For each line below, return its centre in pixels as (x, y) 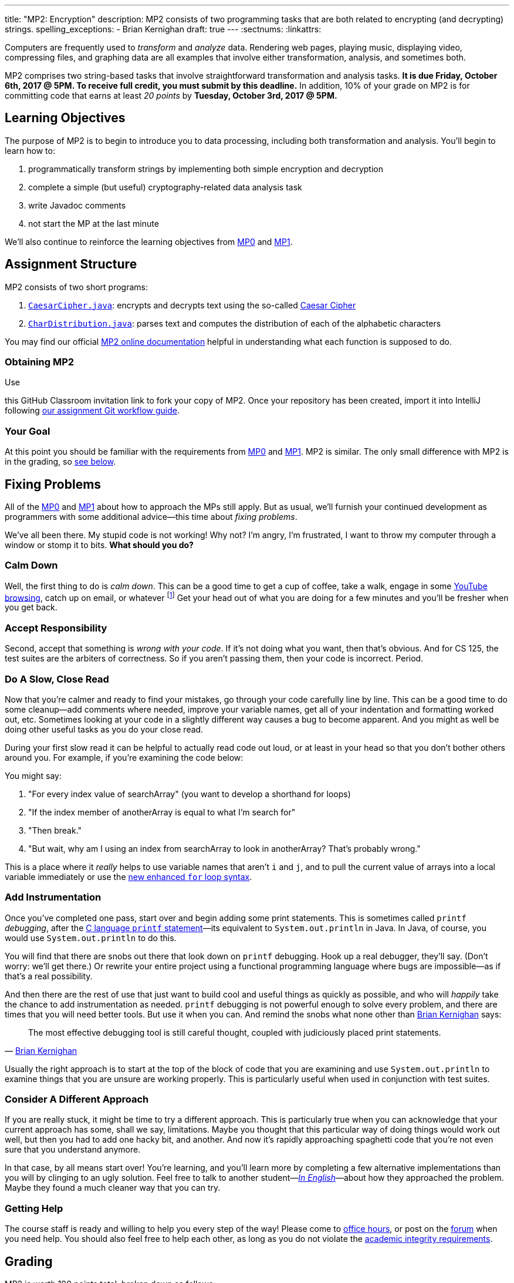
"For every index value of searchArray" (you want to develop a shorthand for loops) (190, 794)
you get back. (31, 607)
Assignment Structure (71, 264)
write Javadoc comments (77, 205)
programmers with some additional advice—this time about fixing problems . (151, 517)
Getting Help (34, 1208)
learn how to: (30, 150)
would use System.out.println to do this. (91, 938)
